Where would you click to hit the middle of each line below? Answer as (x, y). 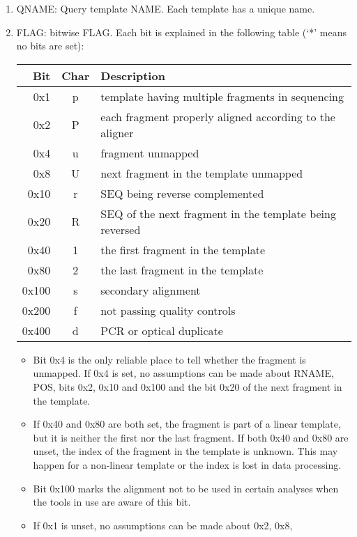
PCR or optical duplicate (162, 330)
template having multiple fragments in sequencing (222, 96)
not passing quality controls (168, 310)
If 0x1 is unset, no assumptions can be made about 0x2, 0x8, (163, 525)
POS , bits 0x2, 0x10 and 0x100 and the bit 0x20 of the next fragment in (188, 386)
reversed (121, 229)
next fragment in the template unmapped (202, 173)
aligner (117, 132)
